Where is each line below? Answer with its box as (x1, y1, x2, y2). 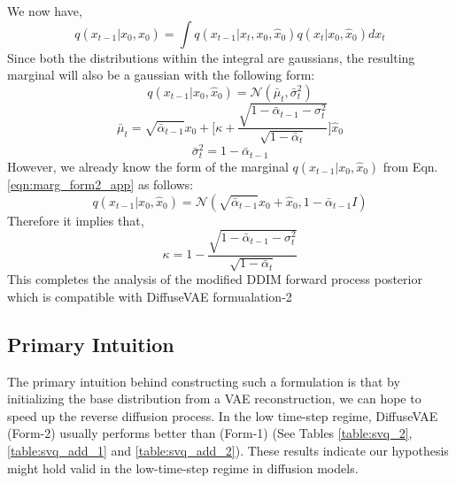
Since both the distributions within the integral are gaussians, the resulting (7, 48, 415, 66)
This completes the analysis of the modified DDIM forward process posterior (7, 270, 422, 288)
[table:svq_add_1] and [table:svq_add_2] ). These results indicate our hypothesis (7, 441, 449, 459)
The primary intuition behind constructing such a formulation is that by (7, 372, 400, 390)
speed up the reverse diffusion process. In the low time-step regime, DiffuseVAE (7, 406, 438, 425)
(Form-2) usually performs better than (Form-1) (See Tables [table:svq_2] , (7, 424, 413, 442)
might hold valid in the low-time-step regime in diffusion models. (7, 458, 359, 477)
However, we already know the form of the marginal (7, 157, 289, 175)
